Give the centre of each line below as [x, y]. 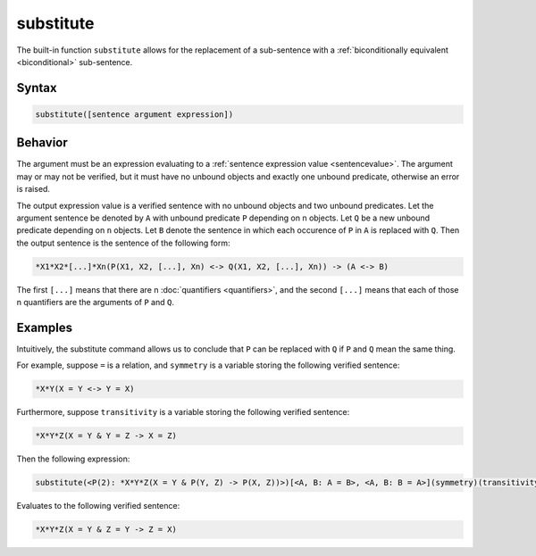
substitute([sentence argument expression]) [134, 114]
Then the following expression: [73, 459]
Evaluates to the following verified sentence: [98, 506]
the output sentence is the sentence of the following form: [124, 243]
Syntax [37, 88]
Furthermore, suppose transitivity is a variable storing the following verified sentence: [183, 412]
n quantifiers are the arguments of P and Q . [95, 303]
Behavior [42, 143]
